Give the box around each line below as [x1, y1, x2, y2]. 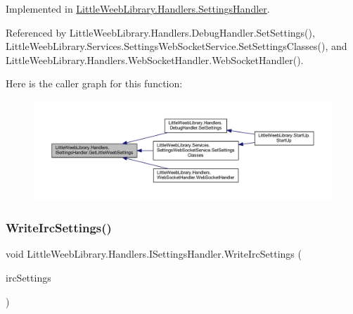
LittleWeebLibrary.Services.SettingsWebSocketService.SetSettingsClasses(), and [6, 39, 347, 54]
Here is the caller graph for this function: [6, 76, 183, 91]
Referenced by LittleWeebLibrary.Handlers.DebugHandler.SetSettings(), [6, 25, 315, 39]
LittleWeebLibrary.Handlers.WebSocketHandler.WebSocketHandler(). [6, 52, 304, 67]
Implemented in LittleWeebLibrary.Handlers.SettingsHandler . [6, 1, 270, 15]
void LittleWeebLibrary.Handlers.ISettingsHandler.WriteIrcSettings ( [6, 246, 302, 261]
